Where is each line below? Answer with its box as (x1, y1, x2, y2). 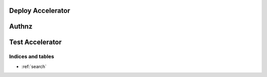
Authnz (9, 22, 33, 31)
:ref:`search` (21, 63, 47, 69)
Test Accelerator (9, 38, 62, 46)
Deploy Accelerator (9, 6, 70, 15)
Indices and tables (9, 53, 54, 60)
